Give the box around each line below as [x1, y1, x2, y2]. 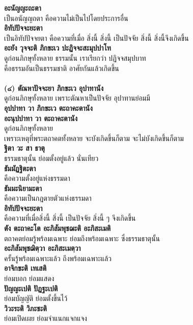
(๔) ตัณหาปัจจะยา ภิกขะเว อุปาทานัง [4, 82, 103, 93]
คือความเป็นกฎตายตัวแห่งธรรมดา [4, 193, 92, 203]
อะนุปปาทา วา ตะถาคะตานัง [4, 112, 78, 123]
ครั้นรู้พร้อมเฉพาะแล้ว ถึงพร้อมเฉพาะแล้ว [4, 252, 112, 263]
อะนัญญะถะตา [4, 3, 41, 13]
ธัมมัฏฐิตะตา [4, 163, 36, 173]
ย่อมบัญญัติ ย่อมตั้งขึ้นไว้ [4, 293, 68, 304]
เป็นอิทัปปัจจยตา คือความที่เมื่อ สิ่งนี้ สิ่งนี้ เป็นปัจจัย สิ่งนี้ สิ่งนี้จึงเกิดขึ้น [4, 32, 189, 43]
